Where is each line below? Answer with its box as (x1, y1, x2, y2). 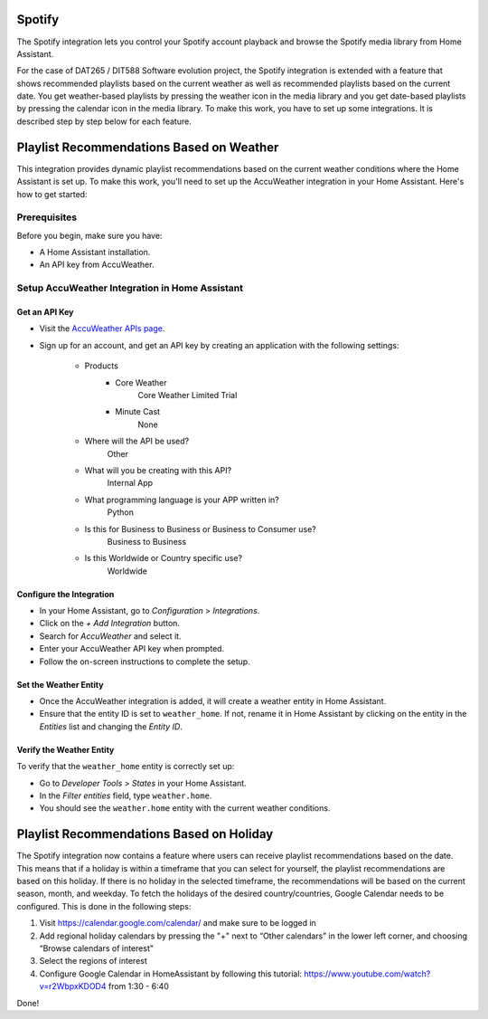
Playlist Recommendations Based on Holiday (16, 826, 274, 842)
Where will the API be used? (84, 435, 190, 447)
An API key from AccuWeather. (39, 259, 155, 271)
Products (84, 360, 119, 371)
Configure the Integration (16, 588, 115, 599)
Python (107, 507, 135, 518)
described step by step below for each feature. (16, 116, 192, 127)
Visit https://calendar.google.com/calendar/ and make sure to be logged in (39, 918, 316, 929)
